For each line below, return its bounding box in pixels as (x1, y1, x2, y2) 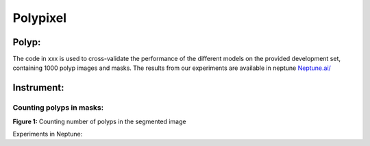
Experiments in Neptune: (12, 130, 83, 138)
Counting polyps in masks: (12, 103, 104, 112)
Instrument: (12, 82, 64, 94)
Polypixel (12, 10, 67, 25)
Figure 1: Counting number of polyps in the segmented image (12, 117, 186, 125)
